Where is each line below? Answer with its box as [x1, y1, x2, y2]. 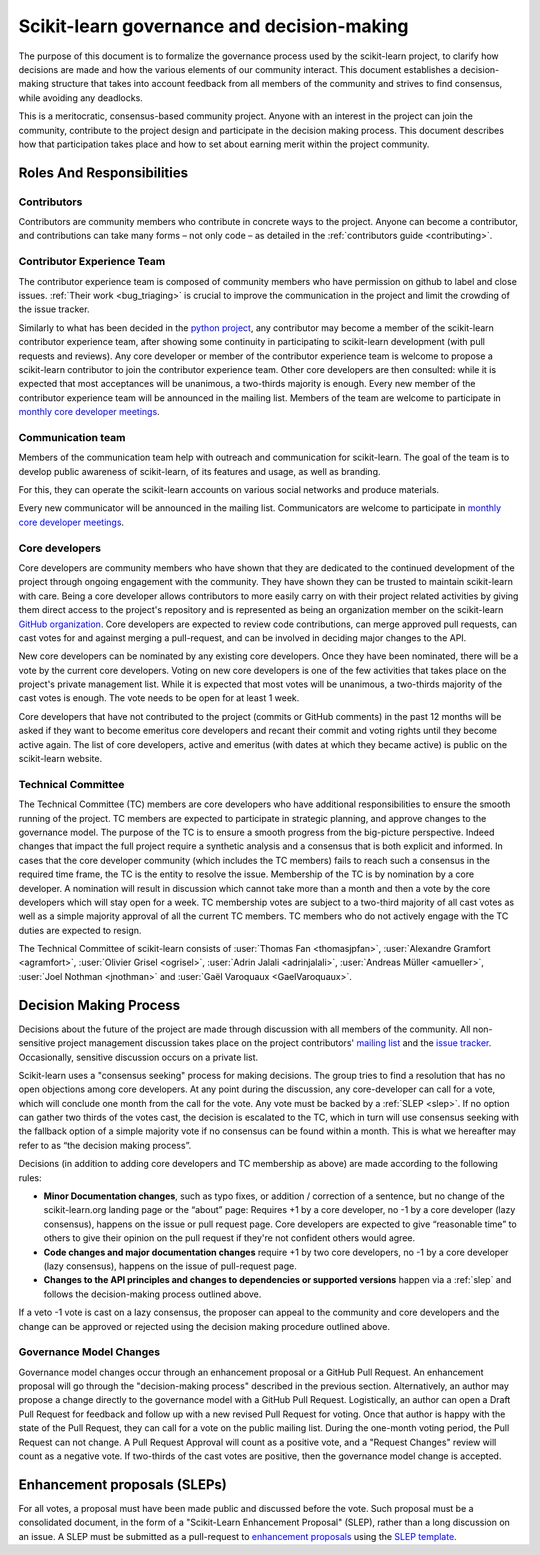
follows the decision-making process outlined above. [43, 1288, 262, 1300]
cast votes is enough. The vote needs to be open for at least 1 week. [18, 692, 300, 704]
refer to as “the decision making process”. [18, 1139, 192, 1151]
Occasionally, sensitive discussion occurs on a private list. [18, 1051, 259, 1063]
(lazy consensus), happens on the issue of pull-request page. [43, 1260, 297, 1272]
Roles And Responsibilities [18, 164, 189, 181]
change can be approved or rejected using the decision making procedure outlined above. [18, 1320, 390, 1332]
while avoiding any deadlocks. [18, 91, 144, 104]
